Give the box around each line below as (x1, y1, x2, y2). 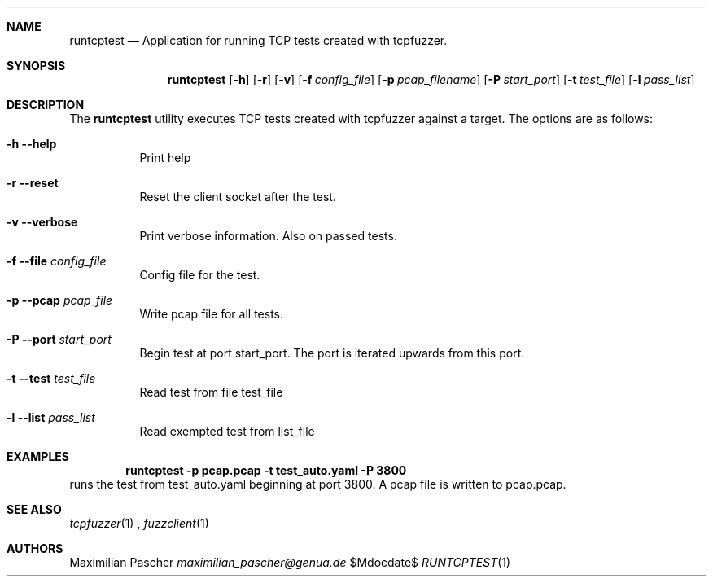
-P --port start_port (7, 332, 112, 346)
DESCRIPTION (7, 98, 85, 112)
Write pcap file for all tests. (139, 307, 284, 321)
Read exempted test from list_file (139, 424, 315, 438)
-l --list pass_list (7, 410, 95, 424)
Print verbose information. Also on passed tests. (139, 229, 397, 243)
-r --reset (7, 176, 59, 190)
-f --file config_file (7, 254, 107, 268)
